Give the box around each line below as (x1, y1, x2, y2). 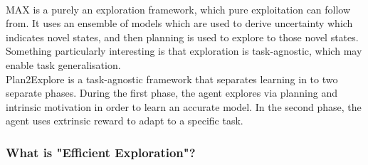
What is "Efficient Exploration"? (6, 143, 196, 161)
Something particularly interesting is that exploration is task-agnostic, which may (6, 43, 362, 58)
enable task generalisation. (6, 57, 121, 72)
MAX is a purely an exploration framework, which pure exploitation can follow (6, 1, 351, 16)
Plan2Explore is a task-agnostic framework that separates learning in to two (6, 71, 338, 86)
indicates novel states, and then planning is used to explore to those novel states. (6, 29, 359, 44)
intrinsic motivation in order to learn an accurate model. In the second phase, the (6, 99, 362, 114)
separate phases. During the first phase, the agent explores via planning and (6, 85, 337, 100)
